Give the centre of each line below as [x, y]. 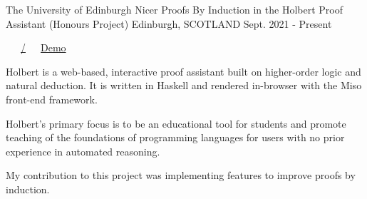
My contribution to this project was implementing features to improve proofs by [181, 175]
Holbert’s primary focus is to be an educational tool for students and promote [176, 123]
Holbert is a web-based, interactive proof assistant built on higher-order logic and [183, 71]
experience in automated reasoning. [83, 151]
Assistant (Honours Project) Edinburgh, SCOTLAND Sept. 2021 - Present [169, 23]
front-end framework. [52, 99]
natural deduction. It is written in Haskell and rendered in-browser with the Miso [184, 85]
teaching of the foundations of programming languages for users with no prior [175, 137]
